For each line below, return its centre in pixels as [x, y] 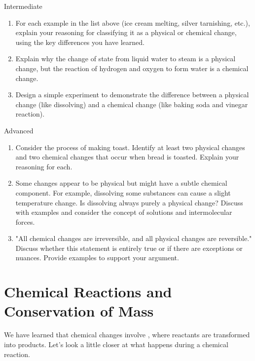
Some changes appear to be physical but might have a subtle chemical [121, 183]
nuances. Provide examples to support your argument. [97, 258]
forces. [25, 221]
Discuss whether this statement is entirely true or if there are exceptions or [129, 248]
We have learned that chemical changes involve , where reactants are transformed [127, 335]
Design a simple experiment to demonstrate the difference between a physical [132, 95]
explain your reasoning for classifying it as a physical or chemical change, [126, 32]
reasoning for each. [44, 166]
